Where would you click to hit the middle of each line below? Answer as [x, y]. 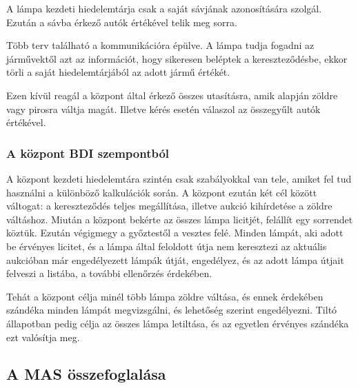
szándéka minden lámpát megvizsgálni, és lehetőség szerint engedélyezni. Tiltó [172, 310]
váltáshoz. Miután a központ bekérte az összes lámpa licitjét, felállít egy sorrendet [180, 219]
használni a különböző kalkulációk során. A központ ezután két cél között [162, 192]
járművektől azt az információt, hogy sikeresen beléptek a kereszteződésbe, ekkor [177, 58]
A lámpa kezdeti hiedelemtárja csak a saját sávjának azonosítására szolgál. [164, 8]
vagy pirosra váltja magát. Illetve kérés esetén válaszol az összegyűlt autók [163, 109]
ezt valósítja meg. [43, 337]
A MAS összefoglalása [86, 374]
